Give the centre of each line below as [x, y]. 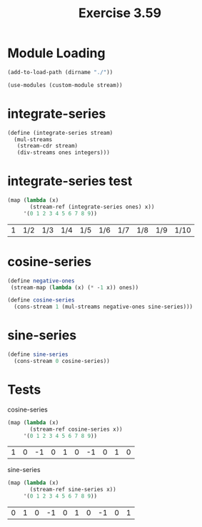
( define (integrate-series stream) [60, 133]
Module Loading [56, 53]
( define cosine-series [41, 300]
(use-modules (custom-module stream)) [65, 85]
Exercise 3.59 [120, 13]
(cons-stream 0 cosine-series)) [62, 361]
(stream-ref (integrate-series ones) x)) [92, 207]
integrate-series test [70, 181]
